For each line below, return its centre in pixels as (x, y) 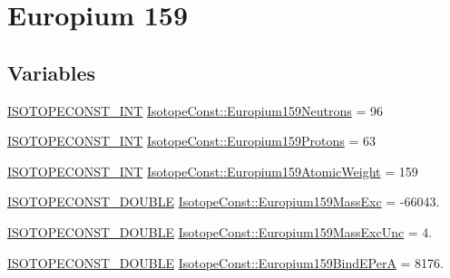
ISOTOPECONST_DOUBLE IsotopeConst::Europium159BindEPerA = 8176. (225, 262)
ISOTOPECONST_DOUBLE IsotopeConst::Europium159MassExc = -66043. (224, 201)
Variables (52, 72)
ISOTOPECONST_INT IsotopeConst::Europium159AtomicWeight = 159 (213, 171)
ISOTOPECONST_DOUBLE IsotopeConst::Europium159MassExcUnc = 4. (220, 231)
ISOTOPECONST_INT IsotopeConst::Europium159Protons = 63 (191, 141)
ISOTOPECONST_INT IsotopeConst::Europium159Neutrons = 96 (195, 110)
